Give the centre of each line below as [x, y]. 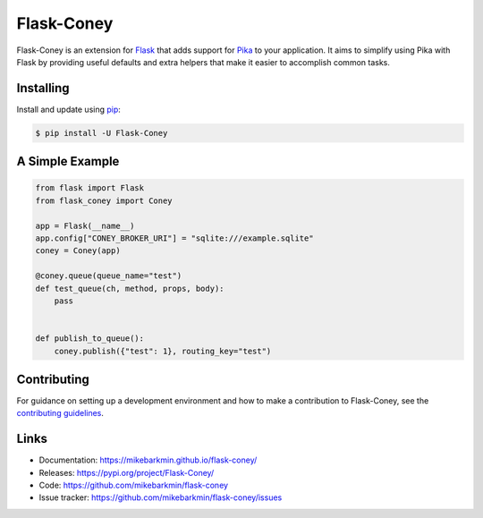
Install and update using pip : [68, 109]
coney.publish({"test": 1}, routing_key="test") [163, 351]
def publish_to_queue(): [90, 339]
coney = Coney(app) [78, 251]
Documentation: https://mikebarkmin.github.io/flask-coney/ [148, 460]
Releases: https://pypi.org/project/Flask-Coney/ [127, 472]
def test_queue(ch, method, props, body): [130, 288]
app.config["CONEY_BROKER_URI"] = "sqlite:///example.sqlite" [174, 238]
